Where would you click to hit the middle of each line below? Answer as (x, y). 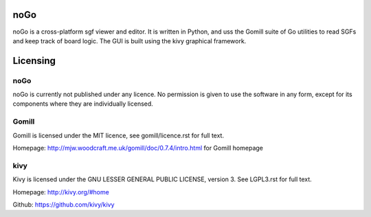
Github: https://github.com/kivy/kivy (64, 204)
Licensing (34, 61)
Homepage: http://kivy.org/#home (61, 192)
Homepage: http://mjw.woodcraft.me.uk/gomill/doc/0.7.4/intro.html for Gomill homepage (138, 148)
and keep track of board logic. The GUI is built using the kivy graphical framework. (130, 41)
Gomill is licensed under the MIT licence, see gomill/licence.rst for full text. (119, 135)
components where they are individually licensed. (83, 104)
